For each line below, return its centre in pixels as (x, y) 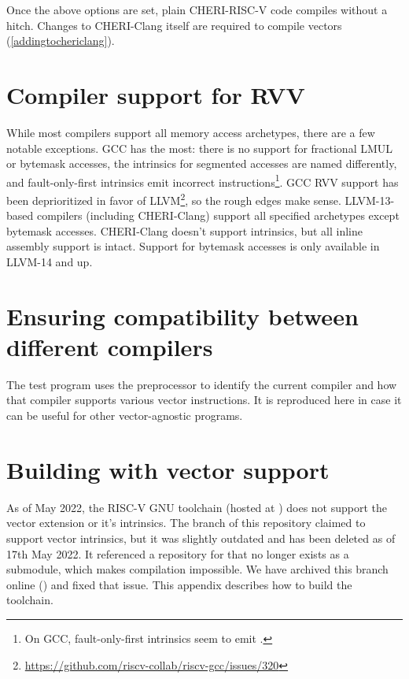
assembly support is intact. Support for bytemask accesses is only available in (193, 246)
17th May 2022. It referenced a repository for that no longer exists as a (178, 553)
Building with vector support (168, 469)
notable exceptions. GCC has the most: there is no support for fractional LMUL (200, 148)
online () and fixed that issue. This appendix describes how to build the (179, 584)
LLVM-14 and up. (50, 261)
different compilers (110, 346)
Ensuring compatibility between (182, 315)
